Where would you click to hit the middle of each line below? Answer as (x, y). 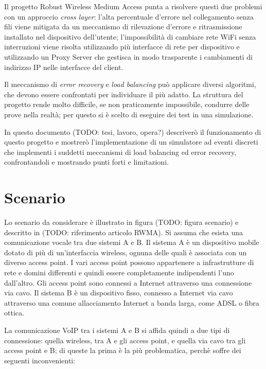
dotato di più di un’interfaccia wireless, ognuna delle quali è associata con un (126, 252)
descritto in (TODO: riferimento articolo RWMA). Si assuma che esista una (124, 232)
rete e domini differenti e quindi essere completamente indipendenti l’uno (119, 272)
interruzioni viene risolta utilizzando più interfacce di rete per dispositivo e (122, 47)
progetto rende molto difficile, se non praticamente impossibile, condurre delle (127, 104)
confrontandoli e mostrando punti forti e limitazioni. (86, 162)
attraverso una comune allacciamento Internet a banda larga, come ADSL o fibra (132, 302)
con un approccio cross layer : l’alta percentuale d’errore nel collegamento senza (129, 16)
